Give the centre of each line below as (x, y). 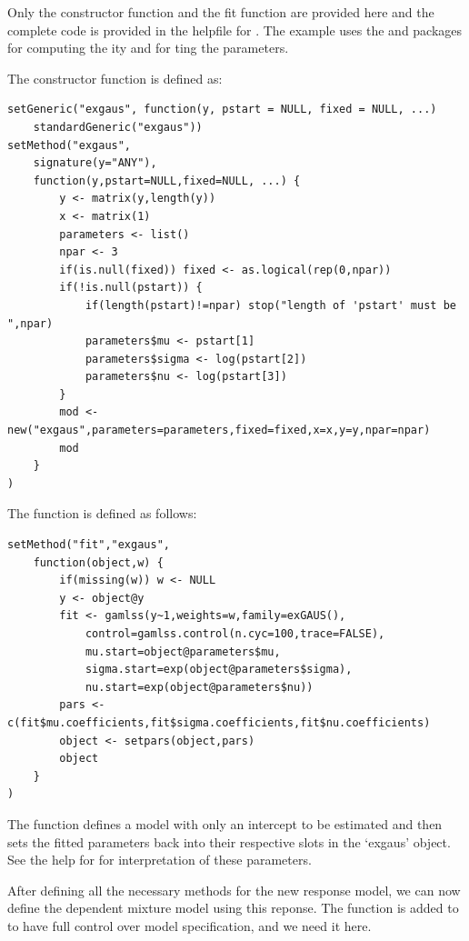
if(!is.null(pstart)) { (131, 288)
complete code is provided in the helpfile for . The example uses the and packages (235, 30)
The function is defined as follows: (102, 513)
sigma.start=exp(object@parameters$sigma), (219, 670)
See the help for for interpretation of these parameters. (160, 860)
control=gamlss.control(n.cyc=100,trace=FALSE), (235, 634)
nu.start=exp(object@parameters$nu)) (199, 687)
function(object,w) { (98, 562)
